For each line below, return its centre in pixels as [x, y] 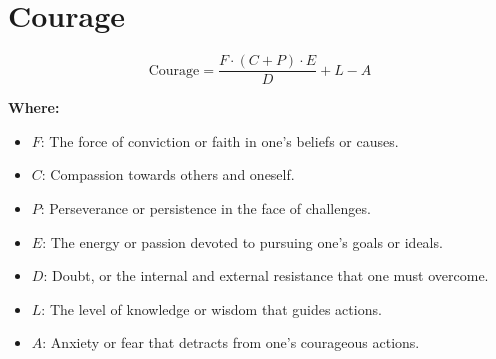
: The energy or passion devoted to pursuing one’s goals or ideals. [242, 241]
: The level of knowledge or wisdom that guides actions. [211, 308]
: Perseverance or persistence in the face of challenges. [205, 207]
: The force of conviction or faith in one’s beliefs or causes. [219, 140]
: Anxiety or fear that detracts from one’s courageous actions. [231, 342]
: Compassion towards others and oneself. [168, 174]
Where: [34, 107]
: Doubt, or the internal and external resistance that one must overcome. [266, 275]
